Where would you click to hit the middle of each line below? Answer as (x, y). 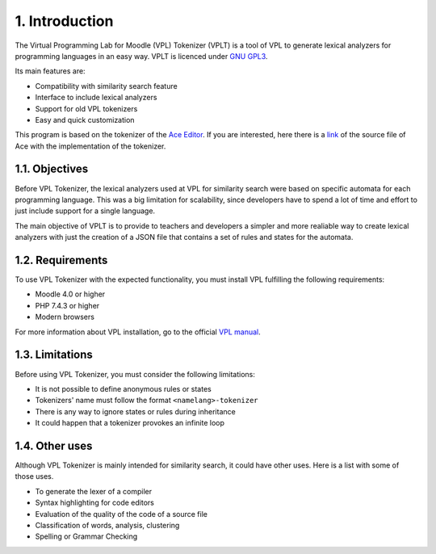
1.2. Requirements (61, 260)
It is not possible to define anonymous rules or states (123, 388)
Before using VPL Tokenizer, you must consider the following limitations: (135, 374)
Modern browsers (65, 317)
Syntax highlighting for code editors (95, 503)
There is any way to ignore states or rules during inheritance (135, 411)
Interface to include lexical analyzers (96, 98)
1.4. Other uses (54, 445)
